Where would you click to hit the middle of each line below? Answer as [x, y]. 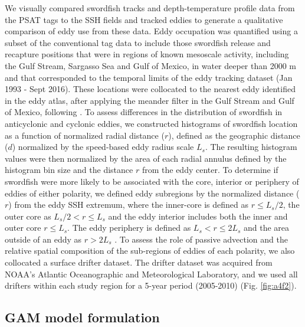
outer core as [28, 216]
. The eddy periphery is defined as [129, 228]
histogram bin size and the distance [69, 170]
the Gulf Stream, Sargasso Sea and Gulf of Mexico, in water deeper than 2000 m [151, 65]
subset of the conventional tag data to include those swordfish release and [138, 42]
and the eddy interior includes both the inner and [198, 216]
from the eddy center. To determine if [210, 170]
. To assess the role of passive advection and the [201, 239]
